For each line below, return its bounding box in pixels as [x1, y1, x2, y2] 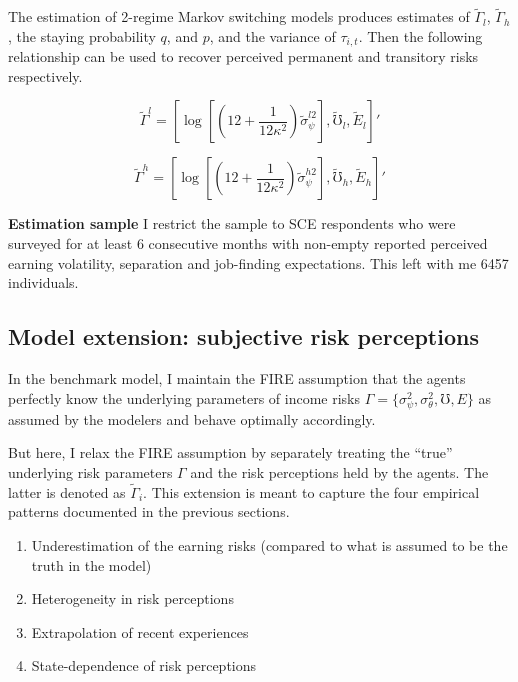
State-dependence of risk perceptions [31, 655, 257, 676]
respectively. [8, 65, 83, 86]
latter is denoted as [8, 481, 126, 502]
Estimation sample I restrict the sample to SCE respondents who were [8, 213, 456, 234]
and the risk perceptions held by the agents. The [190, 461, 489, 482]
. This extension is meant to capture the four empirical [143, 481, 480, 502]
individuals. [8, 272, 79, 293]
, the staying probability [8, 25, 156, 46]
